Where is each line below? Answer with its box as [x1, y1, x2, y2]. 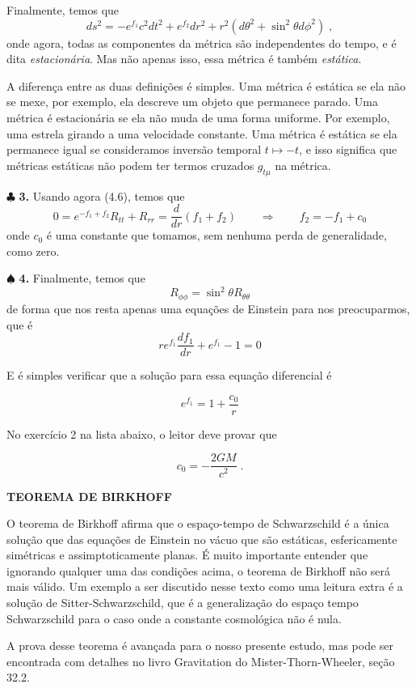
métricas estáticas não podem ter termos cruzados [6, 156, 254, 173]
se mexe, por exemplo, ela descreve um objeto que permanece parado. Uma [6, 93, 378, 110]
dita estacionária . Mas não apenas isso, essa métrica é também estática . [6, 50, 362, 67]
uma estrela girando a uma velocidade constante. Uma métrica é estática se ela [6, 125, 397, 142]
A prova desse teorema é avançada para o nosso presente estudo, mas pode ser [6, 637, 394, 654]
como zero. [6, 242, 60, 259]
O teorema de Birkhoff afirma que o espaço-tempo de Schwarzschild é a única [6, 515, 389, 532]
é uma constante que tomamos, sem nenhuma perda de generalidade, [46, 227, 387, 244]
